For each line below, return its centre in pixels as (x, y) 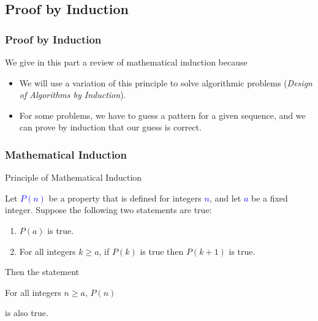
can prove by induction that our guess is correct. (110, 127)
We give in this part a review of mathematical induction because (126, 62)
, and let (225, 198)
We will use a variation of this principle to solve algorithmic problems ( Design (166, 82)
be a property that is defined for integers (125, 198)
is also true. (27, 313)
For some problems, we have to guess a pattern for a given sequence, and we (162, 115)
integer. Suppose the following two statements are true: (108, 210)
